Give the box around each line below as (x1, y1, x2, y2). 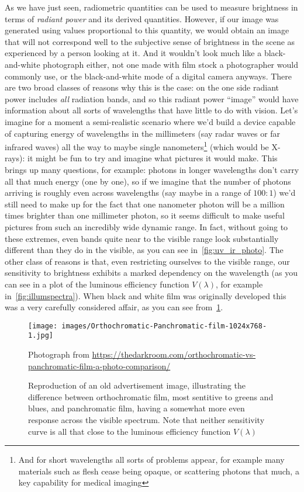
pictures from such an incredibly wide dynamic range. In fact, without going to (5, 220, 288, 233)
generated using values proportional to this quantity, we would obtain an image (5, 24, 289, 36)
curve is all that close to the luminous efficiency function (28, 425, 231, 437)
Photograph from (28, 348, 89, 360)
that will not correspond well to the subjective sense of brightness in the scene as (5, 35, 295, 47)
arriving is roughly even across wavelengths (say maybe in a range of (5, 186, 251, 199)
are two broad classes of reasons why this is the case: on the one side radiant (5, 81, 279, 93)
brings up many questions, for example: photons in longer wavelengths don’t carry (5, 163, 299, 175)
